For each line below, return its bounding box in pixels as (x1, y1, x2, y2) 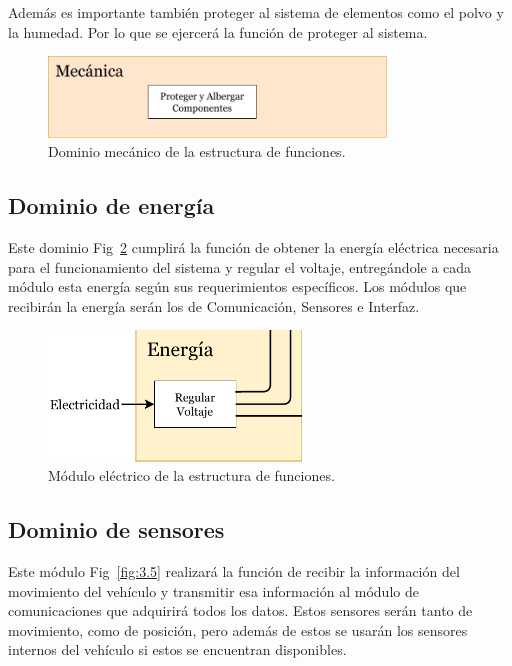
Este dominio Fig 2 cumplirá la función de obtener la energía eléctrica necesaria (8, 237, 499, 258)
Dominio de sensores (8, 514, 225, 545)
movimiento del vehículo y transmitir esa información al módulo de (8, 580, 419, 601)
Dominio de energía (8, 190, 215, 221)
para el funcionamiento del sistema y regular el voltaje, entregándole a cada (8, 256, 472, 277)
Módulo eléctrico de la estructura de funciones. (48, 465, 335, 486)
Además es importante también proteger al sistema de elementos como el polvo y (8, 2, 504, 22)
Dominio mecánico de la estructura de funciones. (48, 141, 346, 162)
